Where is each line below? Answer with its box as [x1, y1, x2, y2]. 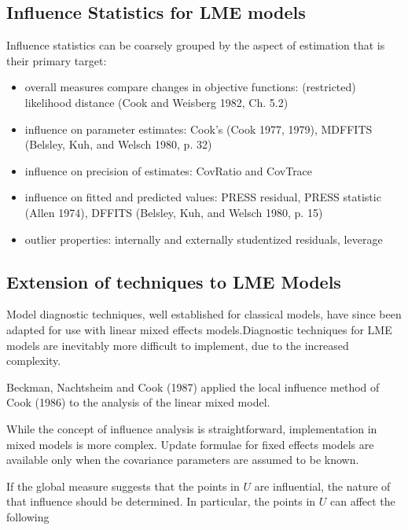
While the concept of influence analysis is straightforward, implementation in [6, 420, 377, 436]
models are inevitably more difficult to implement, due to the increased [6, 337, 349, 353]
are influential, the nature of [254, 477, 391, 494]
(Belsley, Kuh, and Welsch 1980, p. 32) [24, 136, 212, 153]
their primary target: [6, 52, 107, 68]
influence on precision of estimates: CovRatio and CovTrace [24, 162, 313, 179]
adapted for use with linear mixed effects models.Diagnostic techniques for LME [6, 321, 392, 337]
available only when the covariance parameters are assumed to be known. [6, 451, 359, 468]
